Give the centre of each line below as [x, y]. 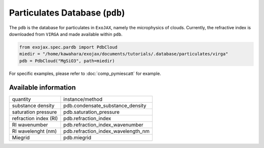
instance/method [83, 99]
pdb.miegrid [77, 137]
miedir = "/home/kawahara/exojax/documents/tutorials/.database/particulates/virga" [124, 54]
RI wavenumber [30, 125]
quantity [22, 99]
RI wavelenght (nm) [34, 131]
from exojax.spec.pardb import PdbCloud [68, 47]
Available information [42, 87]
